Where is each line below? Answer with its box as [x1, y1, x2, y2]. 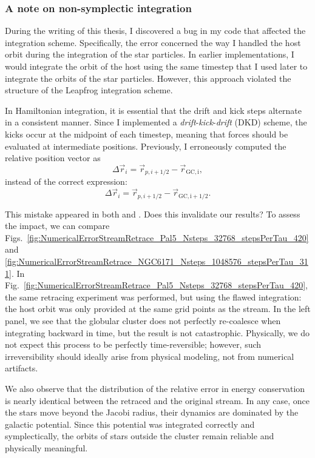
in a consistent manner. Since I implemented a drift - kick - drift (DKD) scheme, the [5, 116, 307, 128]
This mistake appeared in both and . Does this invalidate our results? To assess [5, 207, 300, 220]
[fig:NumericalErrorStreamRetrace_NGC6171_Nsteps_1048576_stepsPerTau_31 [5, 255, 308, 268]
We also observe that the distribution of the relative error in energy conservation [5, 382, 305, 394]
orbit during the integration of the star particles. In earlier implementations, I [5, 48, 294, 61]
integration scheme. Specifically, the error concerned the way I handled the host [5, 36, 301, 48]
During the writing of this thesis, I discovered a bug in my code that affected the [5, 24, 306, 37]
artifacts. [5, 362, 38, 374]
